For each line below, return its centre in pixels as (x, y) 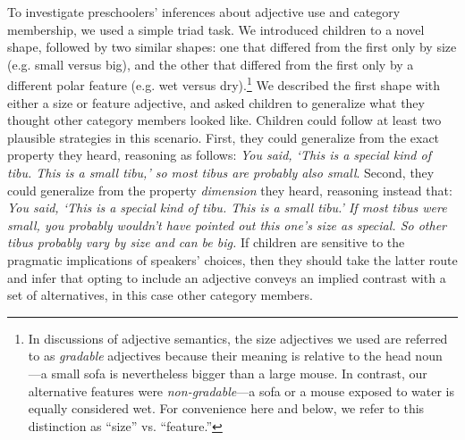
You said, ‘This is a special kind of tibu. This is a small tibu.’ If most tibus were (227, 208)
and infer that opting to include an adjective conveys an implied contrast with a (227, 277)
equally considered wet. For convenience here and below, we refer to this (226, 408)
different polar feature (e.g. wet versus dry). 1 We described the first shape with (224, 84)
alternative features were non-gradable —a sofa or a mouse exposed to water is (241, 390)
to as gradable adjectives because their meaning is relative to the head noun (235, 356)
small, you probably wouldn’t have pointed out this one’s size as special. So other (227, 224)
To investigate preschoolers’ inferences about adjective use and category (204, 12)
